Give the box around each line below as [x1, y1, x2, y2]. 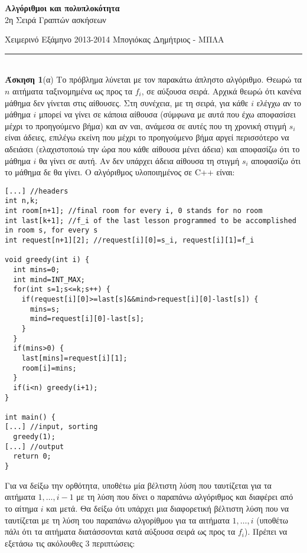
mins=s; [30, 305, 60, 313]
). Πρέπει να [244, 525, 288, 538]
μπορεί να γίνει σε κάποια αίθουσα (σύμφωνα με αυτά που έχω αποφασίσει [38, 108, 296, 120]
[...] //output [5, 442, 64, 451]
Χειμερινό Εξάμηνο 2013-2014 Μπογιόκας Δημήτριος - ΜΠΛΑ [5, 33, 224, 45]
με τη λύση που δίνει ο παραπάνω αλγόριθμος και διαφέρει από [76, 490, 293, 503]
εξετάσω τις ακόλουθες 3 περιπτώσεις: [5, 536, 135, 549]
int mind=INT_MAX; [13, 275, 86, 284]
